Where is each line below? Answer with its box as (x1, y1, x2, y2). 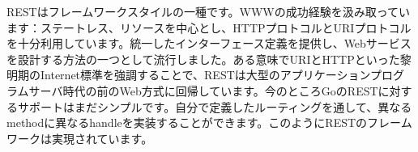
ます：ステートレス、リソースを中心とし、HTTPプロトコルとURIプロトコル (6, 19, 412, 36)
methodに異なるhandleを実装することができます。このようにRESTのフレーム (6, 114, 412, 131)
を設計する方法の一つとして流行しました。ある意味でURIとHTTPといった (6, 50, 400, 67)
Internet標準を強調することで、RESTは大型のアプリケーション (40, 66, 371, 83)
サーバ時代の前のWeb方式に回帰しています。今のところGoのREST (28, 82, 378, 99)
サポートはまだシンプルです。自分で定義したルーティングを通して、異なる (17, 98, 412, 115)
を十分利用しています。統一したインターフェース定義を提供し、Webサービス (6, 35, 412, 52)
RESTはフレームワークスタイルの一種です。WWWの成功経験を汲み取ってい (6, 3, 410, 19)
